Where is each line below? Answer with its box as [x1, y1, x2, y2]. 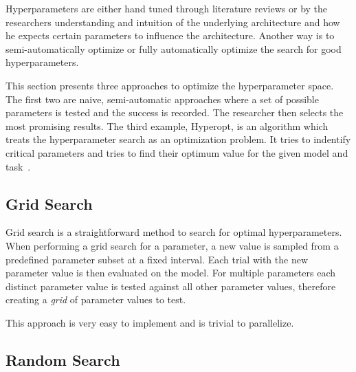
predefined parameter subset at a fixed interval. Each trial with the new [5, 252, 308, 266]
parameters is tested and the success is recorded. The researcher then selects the [5, 105, 344, 120]
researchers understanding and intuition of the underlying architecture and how [5, 14, 340, 29]
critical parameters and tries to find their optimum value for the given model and [5, 145, 348, 160]
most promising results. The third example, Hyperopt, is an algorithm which [5, 118, 329, 133]
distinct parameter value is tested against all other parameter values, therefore [5, 278, 336, 293]
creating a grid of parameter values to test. [5, 292, 186, 307]
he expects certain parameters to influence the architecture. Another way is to [5, 28, 335, 43]
